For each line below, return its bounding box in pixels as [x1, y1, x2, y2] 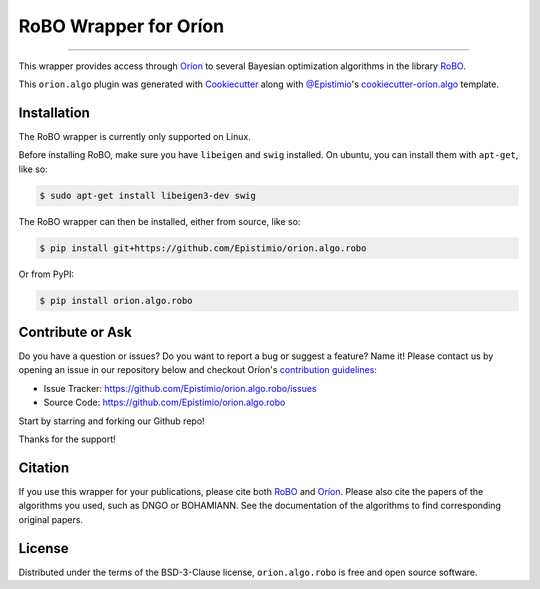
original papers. [18, 513, 84, 525]
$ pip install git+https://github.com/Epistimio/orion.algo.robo [39, 242, 367, 254]
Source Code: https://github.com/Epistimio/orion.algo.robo [43, 396, 286, 409]
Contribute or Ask [18, 323, 132, 340]
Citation [18, 459, 70, 476]
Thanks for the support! [18, 433, 117, 445]
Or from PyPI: [18, 268, 75, 280]
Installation [18, 104, 90, 121]
